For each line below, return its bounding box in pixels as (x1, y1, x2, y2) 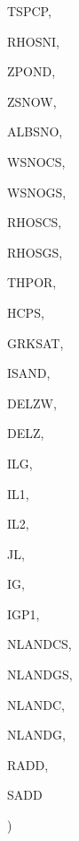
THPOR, (7, 273, 57, 292)
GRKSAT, (7, 333, 64, 352)
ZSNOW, (7, 92, 57, 110)
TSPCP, (7, 2, 51, 20)
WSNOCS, (7, 152, 66, 171)
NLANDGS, (7, 665, 73, 684)
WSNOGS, (7, 182, 67, 201)
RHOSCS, (7, 213, 62, 232)
